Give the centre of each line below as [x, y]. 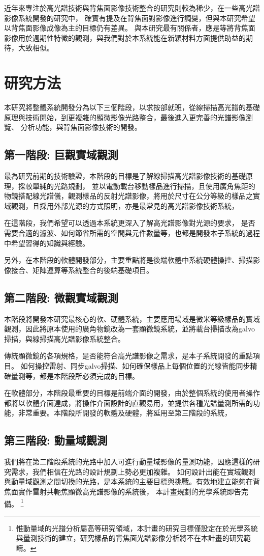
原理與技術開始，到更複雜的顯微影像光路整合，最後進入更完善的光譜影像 [125, 117]
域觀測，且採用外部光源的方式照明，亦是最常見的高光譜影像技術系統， [121, 205]
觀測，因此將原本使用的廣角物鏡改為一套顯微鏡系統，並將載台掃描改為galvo [129, 329]
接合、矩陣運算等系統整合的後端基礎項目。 [82, 270]
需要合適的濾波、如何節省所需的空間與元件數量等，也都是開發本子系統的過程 [132, 233]
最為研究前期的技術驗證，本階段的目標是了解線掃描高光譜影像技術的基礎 [125, 176]
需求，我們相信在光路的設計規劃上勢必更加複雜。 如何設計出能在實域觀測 [133, 471]
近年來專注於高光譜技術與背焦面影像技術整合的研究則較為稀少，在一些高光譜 [132, 8]
